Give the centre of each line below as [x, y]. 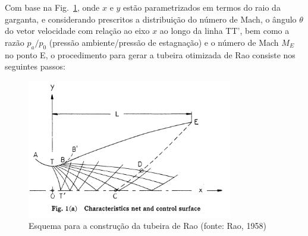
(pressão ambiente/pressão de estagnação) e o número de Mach [164, 42]
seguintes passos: [35, 66]
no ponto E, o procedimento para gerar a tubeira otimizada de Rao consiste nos [150, 54]
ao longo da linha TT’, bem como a [224, 31]
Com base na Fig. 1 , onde [52, 7]
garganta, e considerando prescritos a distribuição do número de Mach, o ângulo [151, 19]
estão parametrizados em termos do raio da [202, 7]
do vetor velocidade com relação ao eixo [77, 31]
